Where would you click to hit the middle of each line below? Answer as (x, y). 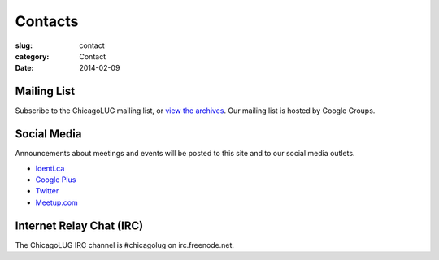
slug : (24, 45)
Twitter (47, 191)
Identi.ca (50, 168)
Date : (24, 68)
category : (32, 56)
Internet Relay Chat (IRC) (79, 225)
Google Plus (56, 180)
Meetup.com (57, 202)
